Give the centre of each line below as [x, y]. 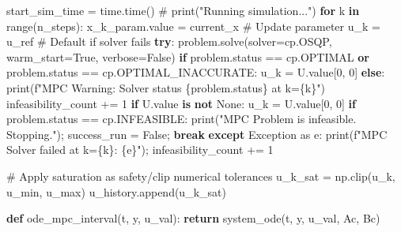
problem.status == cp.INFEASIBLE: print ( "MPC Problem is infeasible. [182, 119]
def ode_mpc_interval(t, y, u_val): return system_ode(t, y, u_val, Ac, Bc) [193, 218]
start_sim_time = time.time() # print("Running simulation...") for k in [183, 10]
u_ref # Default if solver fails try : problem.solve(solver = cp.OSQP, [169, 41]
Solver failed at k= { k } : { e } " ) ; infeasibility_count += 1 [140, 150]
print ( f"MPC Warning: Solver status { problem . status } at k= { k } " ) [166, 87]
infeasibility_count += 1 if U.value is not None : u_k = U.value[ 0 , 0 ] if [181, 103]
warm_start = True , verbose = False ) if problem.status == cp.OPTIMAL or [188, 56]
